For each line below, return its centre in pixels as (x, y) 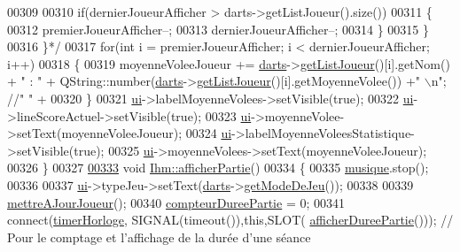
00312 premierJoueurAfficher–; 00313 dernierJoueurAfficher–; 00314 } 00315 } (218, 29)
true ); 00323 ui (211, 115)
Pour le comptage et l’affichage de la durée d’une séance (159, 237)
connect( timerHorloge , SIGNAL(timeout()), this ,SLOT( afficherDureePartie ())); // (230, 220)
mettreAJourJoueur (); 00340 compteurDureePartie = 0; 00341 (176, 202)
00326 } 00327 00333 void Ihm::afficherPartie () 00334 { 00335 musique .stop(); (218, 168)
